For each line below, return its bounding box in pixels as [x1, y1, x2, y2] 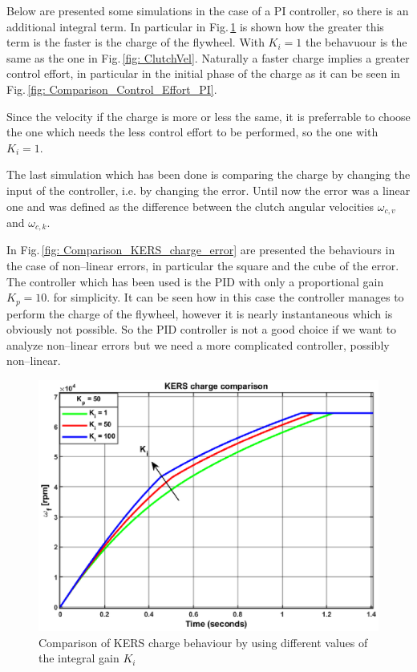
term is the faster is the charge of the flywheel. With [6, 34, 265, 51]
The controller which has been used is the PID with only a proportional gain [6, 273, 384, 289]
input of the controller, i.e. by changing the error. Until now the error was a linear [6, 181, 411, 198]
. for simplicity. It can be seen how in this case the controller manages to [47, 289, 404, 306]
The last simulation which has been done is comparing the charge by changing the [6, 166, 411, 183]
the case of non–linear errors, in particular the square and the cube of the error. [6, 257, 399, 274]
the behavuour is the [305, 34, 407, 51]
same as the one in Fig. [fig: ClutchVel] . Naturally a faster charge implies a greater [6, 49, 410, 66]
